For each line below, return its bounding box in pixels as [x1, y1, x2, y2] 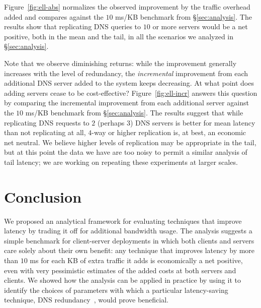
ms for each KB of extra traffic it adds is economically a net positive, [30, 255, 243, 265]
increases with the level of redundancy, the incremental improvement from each [4, 68, 248, 78]
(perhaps [97, 117, 125, 128]
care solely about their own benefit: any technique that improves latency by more [4, 245, 255, 256]
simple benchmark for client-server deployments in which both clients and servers [4, 235, 254, 245]
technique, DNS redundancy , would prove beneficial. [4, 294, 168, 305]
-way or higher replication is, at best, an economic [92, 127, 246, 138]
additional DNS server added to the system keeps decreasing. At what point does [4, 78, 254, 88]
